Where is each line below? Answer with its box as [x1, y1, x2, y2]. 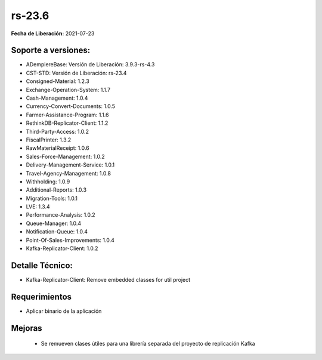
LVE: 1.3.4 [26, 203, 50, 210]
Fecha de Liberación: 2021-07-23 [11, 30, 95, 37]
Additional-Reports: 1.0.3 [26, 186, 86, 193]
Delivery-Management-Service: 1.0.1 [26, 161, 115, 168]
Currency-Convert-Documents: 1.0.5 [26, 103, 116, 110]
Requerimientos [11, 291, 72, 301]
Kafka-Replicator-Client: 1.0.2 [26, 245, 98, 252]
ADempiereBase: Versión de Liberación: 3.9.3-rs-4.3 [26, 61, 155, 68]
